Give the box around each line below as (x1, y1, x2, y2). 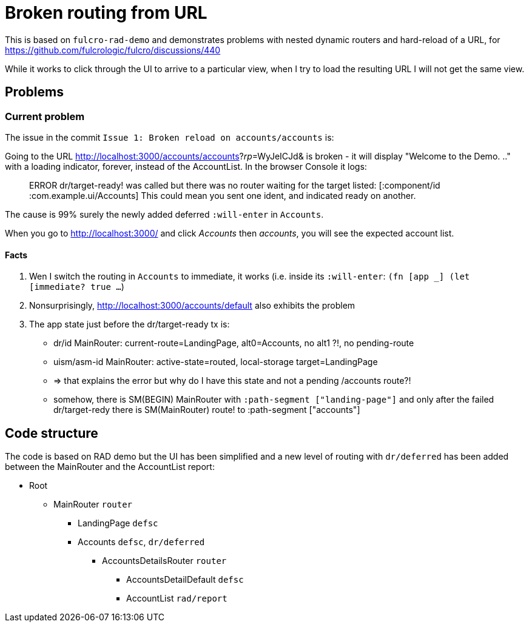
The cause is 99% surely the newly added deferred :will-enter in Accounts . (5, 209, 324, 220)
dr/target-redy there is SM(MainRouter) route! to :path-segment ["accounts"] (53, 404, 360, 415)
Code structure (5, 425, 98, 441)
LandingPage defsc (78, 518, 158, 529)
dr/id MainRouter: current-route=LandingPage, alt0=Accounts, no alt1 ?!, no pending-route (53, 338, 414, 349)
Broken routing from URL (5, 2, 207, 23)
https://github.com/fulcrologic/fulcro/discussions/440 (5, 44, 221, 55)
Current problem (5, 110, 85, 122)
